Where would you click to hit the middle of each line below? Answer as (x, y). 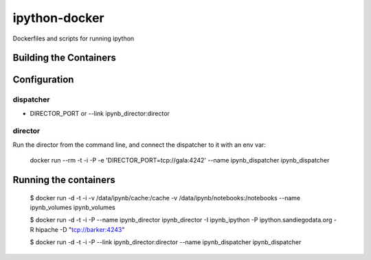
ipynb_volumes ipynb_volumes (73, 208)
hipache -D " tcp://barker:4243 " (80, 229)
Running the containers (64, 180)
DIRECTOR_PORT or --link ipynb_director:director (100, 113)
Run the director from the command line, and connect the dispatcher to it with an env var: (139, 145)
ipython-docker (58, 18)
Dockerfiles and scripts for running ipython (74, 38)
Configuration (43, 80)
